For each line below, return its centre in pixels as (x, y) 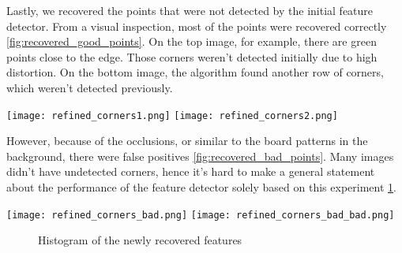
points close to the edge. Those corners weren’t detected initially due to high (192, 56)
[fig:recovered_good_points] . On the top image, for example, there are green (192, 41)
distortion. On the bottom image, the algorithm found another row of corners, (195, 72)
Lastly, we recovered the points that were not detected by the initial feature (190, 10)
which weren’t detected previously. (90, 87)
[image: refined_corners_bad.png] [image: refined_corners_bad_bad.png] (201, 215)
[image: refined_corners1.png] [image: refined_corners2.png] (172, 115)
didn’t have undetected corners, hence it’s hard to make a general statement (191, 171)
